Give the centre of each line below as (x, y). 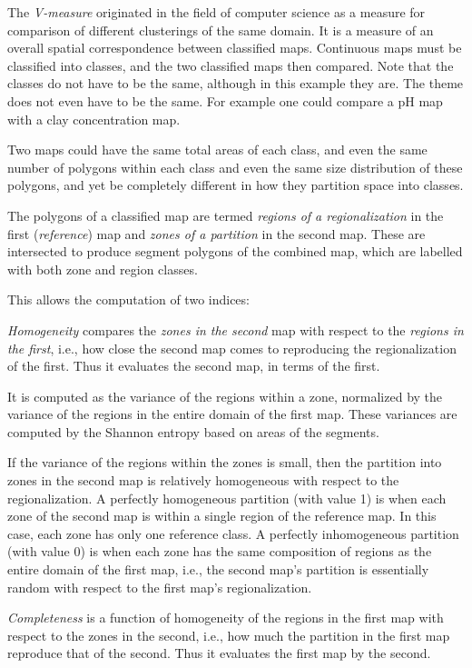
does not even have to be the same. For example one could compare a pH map (225, 100)
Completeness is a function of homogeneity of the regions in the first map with (226, 618)
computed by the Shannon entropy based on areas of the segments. (193, 431)
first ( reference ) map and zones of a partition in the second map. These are (216, 233)
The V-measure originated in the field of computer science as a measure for (216, 12)
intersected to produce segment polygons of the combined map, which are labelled (235, 251)
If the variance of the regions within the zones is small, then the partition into (225, 462)
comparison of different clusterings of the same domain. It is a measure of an (221, 30)
